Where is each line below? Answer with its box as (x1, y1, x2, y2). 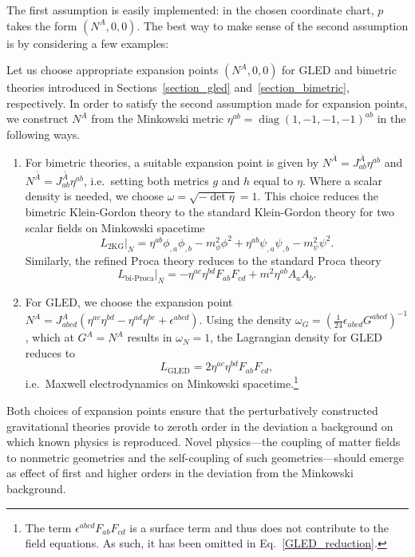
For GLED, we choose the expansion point (25, 293, 233, 310)
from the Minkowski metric (91, 110, 224, 127)
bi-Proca (125, 274, 154, 282)
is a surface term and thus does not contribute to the (129, 519, 389, 535)
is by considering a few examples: (6, 34, 169, 51)
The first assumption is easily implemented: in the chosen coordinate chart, (6, 2, 374, 18)
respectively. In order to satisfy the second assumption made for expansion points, (6, 94, 408, 111)
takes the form (6, 17, 77, 34)
